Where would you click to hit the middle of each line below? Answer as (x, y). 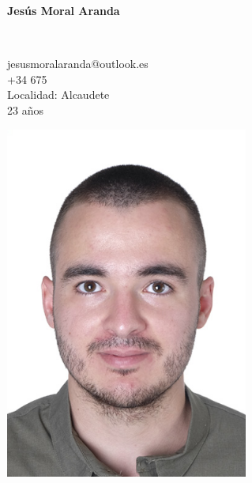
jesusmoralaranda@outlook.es (78, 64)
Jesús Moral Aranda (64, 10)
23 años (25, 109)
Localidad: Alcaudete (58, 94)
